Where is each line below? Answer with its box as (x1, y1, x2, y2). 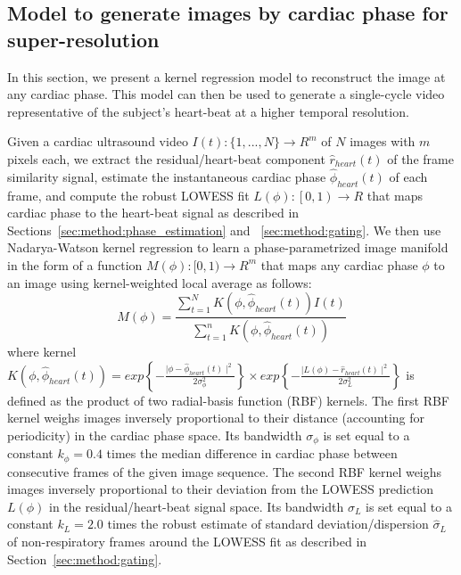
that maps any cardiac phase (260, 255, 418, 274)
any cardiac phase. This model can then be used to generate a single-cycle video (7, 85, 445, 103)
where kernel (7, 342, 77, 361)
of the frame (387, 149, 454, 168)
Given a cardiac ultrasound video (7, 132, 188, 151)
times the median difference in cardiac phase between (106, 444, 398, 463)
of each (389, 167, 428, 185)
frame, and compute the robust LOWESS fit (7, 185, 250, 204)
